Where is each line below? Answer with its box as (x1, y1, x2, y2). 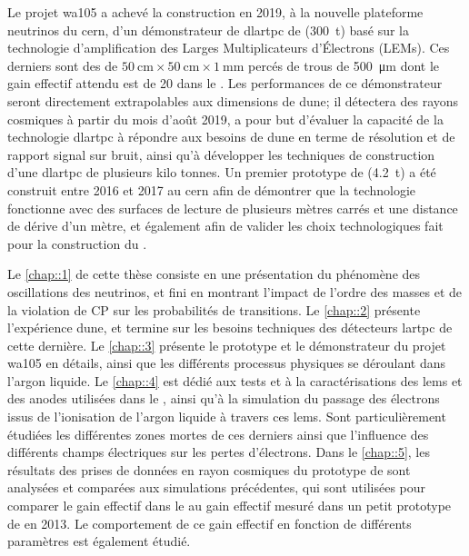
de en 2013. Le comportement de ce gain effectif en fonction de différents (7, 513, 412, 532)
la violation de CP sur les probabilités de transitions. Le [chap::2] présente (7, 300, 421, 319)
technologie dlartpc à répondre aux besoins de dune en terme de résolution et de (7, 127, 455, 146)
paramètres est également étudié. (7, 531, 191, 551)
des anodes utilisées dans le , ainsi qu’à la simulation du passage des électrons (7, 389, 440, 408)
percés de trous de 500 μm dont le (248, 55, 440, 74)
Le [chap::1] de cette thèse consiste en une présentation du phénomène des (7, 264, 421, 283)
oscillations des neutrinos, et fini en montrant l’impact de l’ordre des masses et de (7, 282, 463, 301)
